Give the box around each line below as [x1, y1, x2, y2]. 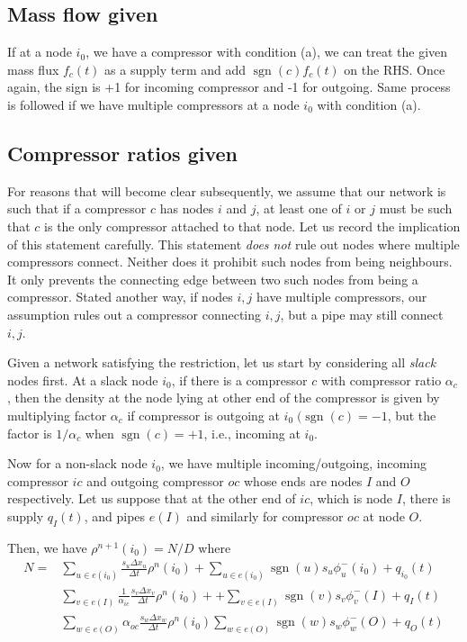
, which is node [310, 489, 393, 508]
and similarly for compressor [186, 506, 344, 525]
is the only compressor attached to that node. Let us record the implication [44, 216, 461, 235]
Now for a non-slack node [7, 454, 148, 473]
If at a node [7, 42, 72, 61]
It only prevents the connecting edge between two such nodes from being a [7, 269, 418, 288]
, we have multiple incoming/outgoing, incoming [160, 454, 427, 473]
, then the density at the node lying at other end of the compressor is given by [7, 388, 440, 407]
